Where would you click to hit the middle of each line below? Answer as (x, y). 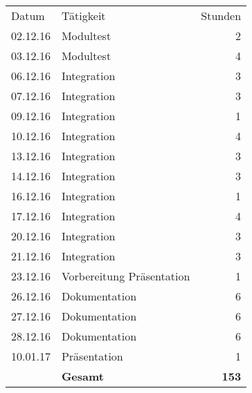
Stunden (221, 16)
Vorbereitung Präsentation (126, 276)
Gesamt (82, 376)
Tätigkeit (83, 16)
